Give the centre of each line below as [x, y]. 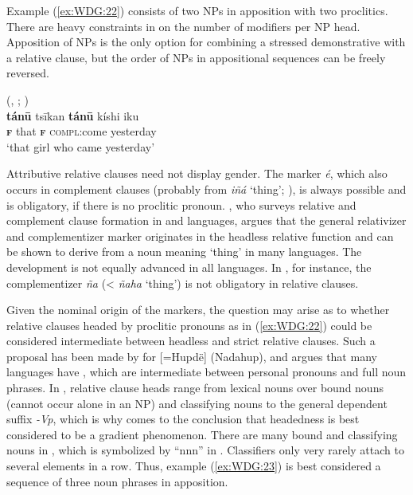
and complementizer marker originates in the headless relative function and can [200, 236]
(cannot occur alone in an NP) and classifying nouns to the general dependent [197, 403]
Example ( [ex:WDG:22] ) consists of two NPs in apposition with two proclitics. [197, 10]
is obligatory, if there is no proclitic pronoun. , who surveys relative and [181, 204]
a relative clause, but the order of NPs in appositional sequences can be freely [196, 57]
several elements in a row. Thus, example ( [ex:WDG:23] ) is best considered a [194, 466]
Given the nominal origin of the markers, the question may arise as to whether [198, 310]
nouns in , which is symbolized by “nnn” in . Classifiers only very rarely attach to [205, 450]
